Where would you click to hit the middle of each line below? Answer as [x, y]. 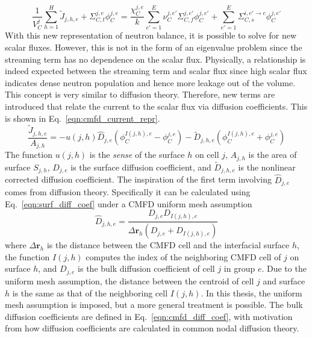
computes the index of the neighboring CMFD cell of [183, 256]
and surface [284, 280]
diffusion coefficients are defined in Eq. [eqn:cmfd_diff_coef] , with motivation [149, 316]
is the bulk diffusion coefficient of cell [146, 268]
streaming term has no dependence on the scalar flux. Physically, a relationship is [155, 59]
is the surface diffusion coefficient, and [141, 167]
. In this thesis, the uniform [251, 293]
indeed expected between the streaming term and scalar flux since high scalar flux [156, 71]
